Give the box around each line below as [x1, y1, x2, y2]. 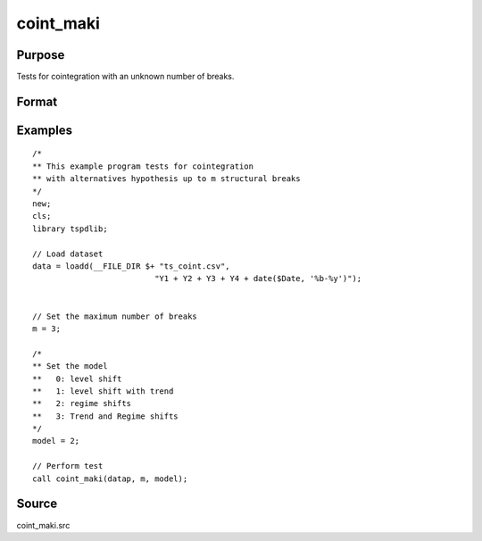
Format [16, 94, 58, 109]
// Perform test [32, 461, 104, 471]
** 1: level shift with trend [32, 386, 174, 396]
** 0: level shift [32, 373, 122, 384]
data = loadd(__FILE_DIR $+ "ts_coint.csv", [32, 262, 231, 271]
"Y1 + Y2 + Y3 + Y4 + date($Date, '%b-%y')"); [154, 273, 362, 284]
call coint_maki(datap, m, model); [32, 473, 188, 484]
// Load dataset [32, 248, 104, 259]
